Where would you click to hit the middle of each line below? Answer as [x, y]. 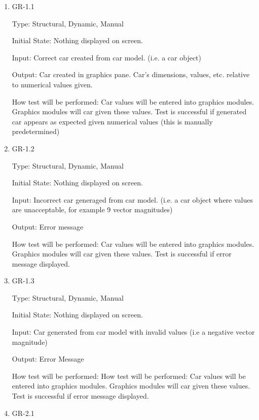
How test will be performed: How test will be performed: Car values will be [129, 376]
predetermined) [36, 131]
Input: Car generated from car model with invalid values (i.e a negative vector [133, 332]
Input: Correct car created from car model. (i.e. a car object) [106, 57]
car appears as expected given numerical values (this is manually [112, 121]
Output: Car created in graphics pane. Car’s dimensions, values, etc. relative [131, 74]
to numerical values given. [52, 84]
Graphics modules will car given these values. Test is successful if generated [129, 111]
